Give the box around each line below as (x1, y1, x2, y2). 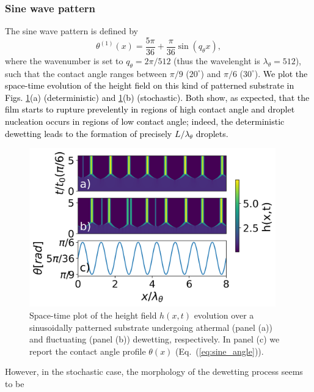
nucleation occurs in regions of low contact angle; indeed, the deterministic (5, 115, 285, 128)
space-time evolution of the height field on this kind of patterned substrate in (5, 79, 294, 92)
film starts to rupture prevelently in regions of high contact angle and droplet (5, 103, 295, 116)
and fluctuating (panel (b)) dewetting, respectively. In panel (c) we (29, 333, 280, 346)
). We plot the (254, 67, 308, 80)
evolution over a (194, 309, 254, 322)
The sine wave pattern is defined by (5, 24, 138, 37)
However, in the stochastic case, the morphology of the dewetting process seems (5, 365, 303, 378)
